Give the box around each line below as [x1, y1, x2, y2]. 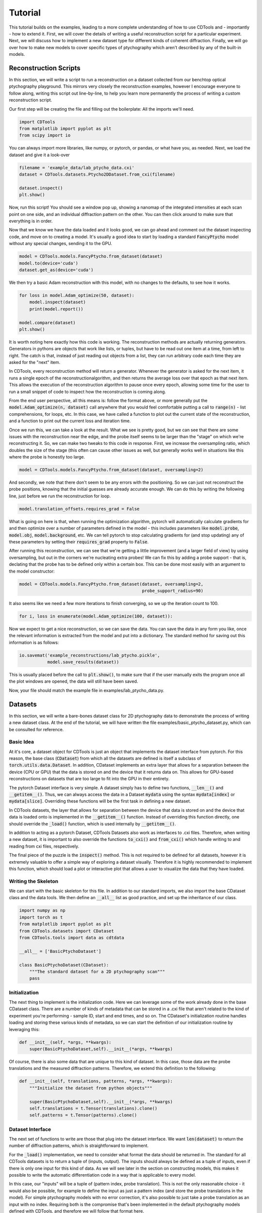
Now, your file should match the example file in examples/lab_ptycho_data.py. [9, 687, 164, 693]
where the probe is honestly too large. [9, 454, 85, 460]
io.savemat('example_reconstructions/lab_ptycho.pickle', [19, 653, 160, 658]
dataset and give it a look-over [9, 152, 70, 158]
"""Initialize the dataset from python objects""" [29, 1085, 152, 1091]
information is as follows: [9, 639, 59, 645]
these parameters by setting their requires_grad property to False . [9, 539, 149, 545]
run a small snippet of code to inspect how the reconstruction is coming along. [9, 389, 166, 394]
